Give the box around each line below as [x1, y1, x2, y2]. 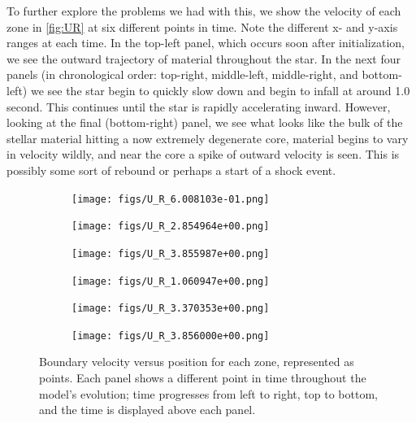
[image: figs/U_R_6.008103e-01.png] [71, 193, 270, 205]
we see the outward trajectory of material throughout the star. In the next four [6, 50, 401, 67]
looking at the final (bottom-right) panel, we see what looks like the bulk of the [6, 114, 403, 131]
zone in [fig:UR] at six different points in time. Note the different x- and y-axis [6, 18, 398, 35]
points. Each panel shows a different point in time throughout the [39, 369, 366, 386]
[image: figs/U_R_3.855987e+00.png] [71, 247, 270, 259]
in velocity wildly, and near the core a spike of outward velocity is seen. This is [6, 146, 400, 163]
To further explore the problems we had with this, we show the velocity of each [6, 2, 401, 19]
